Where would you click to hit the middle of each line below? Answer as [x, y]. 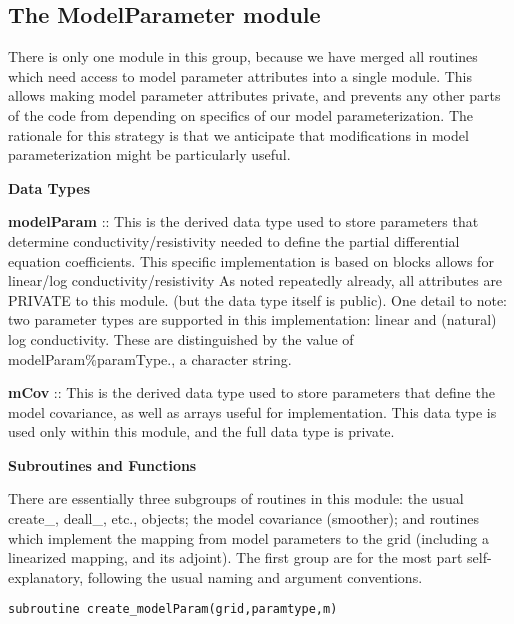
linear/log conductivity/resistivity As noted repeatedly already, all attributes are [255, 280]
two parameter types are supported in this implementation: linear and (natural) [252, 319]
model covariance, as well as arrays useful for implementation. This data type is [252, 411]
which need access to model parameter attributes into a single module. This [240, 75]
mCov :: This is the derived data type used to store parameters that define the [251, 392]
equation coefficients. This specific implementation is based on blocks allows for [251, 260]
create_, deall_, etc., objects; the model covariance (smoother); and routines [243, 518]
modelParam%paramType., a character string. [150, 358]
